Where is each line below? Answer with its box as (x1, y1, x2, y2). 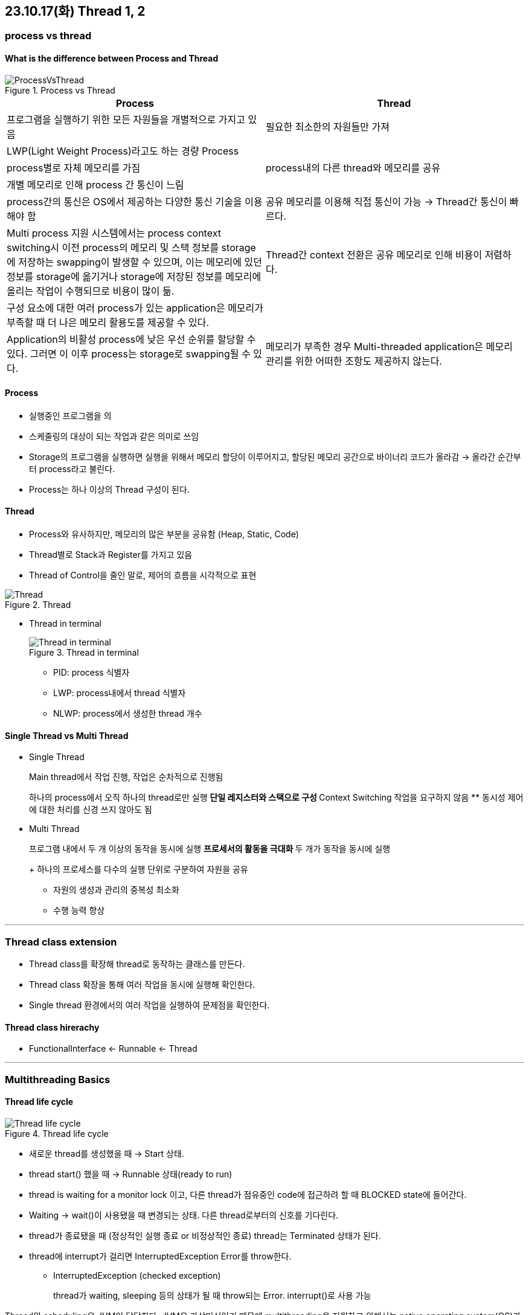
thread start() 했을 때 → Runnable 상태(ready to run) (29, 1168, 232, 1179)
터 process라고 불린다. (29, 463, 115, 474)
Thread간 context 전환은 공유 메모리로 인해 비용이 (266, 248, 483, 261)
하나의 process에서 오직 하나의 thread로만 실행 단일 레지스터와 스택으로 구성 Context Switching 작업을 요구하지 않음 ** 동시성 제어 (29, 792, 524, 803)
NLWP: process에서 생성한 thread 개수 (53, 708, 202, 719)
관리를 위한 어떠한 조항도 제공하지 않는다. (266, 354, 443, 367)
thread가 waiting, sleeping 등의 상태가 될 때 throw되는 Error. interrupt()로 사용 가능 (53, 1290, 371, 1301)
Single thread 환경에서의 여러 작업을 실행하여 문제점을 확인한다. (29, 1000, 270, 1011)
